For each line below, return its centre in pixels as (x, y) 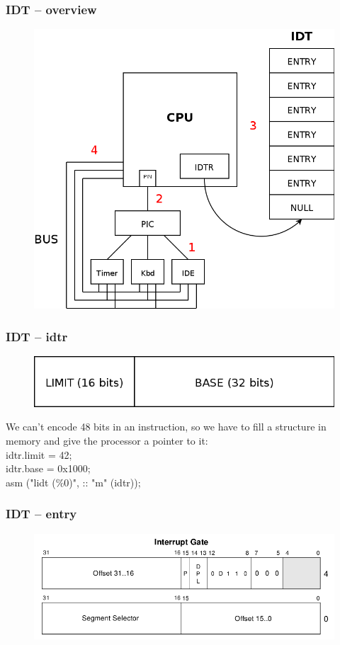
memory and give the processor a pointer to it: (107, 440)
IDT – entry (41, 514)
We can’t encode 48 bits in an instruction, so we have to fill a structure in (166, 427)
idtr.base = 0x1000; (48, 468)
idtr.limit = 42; (39, 454)
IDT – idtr (37, 336)
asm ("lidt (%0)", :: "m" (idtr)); (73, 482)
